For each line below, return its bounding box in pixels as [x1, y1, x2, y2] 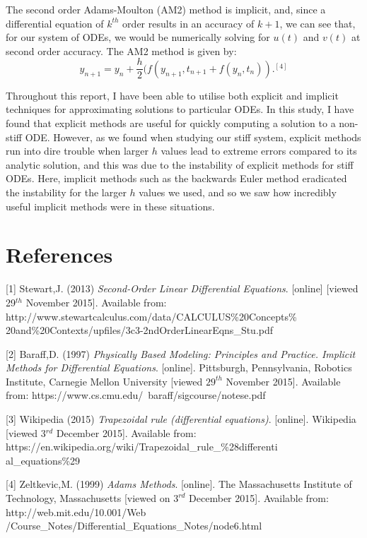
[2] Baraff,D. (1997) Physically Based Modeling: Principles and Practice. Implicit [6, 346, 356, 361]
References [6, 240, 113, 269]
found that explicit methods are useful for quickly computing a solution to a [6, 116, 336, 131]
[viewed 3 [6, 425, 46, 440]
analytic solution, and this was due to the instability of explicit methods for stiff [6, 157, 354, 172]
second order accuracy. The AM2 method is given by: [6, 43, 237, 58]
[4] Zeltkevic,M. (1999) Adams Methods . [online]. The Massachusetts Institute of [6, 477, 352, 491]
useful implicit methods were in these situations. [6, 198, 215, 213]
